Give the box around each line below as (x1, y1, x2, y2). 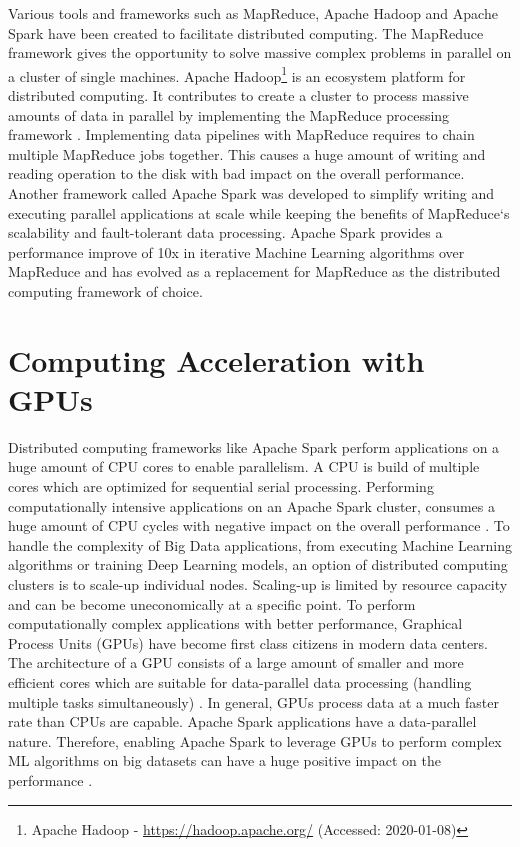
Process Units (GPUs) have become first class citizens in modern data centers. (8, 632, 488, 653)
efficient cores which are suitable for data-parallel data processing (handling (8, 672, 472, 692)
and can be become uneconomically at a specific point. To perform (8, 593, 416, 614)
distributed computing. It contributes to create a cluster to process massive (8, 85, 469, 106)
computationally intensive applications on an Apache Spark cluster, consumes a (8, 495, 495, 516)
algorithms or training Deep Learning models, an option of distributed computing (8, 554, 508, 575)
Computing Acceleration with (8, 339, 425, 380)
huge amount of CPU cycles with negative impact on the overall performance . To (8, 515, 510, 536)
